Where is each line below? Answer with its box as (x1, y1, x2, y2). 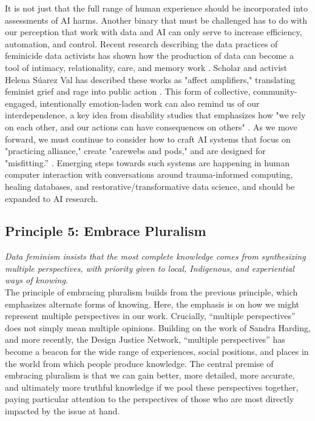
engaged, (5, 96, 37, 109)
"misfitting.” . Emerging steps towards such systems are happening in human (5, 156, 290, 169)
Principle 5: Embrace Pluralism (5, 221, 206, 240)
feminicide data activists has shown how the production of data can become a (5, 49, 294, 62)
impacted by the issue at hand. (5, 405, 120, 417)
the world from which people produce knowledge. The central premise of (5, 357, 274, 369)
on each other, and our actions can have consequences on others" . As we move (5, 120, 297, 133)
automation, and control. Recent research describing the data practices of (5, 37, 278, 50)
